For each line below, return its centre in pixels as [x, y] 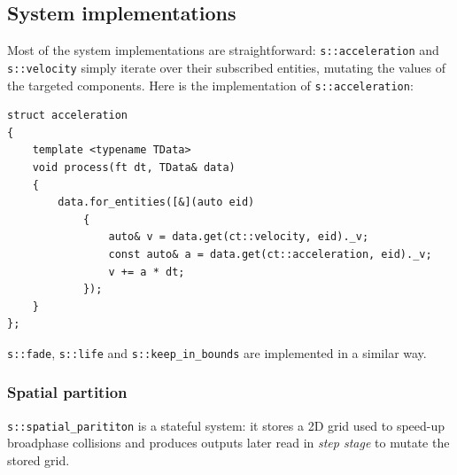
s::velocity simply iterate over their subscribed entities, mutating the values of [226, 67]
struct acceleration [68, 116]
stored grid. [39, 460]
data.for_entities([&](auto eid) [156, 202]
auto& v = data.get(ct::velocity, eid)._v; [239, 237]
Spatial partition [67, 392]
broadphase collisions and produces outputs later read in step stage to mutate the [228, 443]
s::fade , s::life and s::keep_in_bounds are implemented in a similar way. [217, 352]
